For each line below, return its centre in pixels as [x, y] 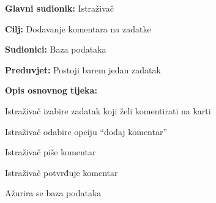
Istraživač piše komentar [50, 152]
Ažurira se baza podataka [53, 193]
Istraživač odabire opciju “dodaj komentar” [86, 131]
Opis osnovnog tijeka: [51, 90]
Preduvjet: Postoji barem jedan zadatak [83, 69]
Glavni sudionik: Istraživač [60, 8]
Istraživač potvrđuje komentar [61, 172]
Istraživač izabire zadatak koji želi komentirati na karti [108, 110]
